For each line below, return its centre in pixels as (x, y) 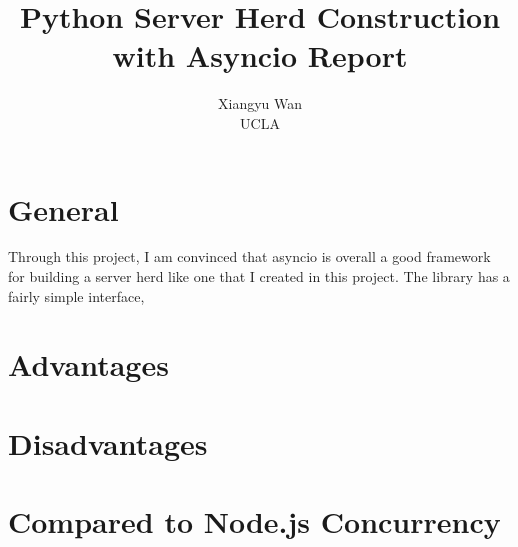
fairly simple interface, (76, 295)
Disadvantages (108, 442)
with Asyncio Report (260, 55)
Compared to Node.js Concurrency (254, 521)
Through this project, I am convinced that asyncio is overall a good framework (249, 256)
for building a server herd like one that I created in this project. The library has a (259, 276)
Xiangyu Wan (260, 103)
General (63, 208)
